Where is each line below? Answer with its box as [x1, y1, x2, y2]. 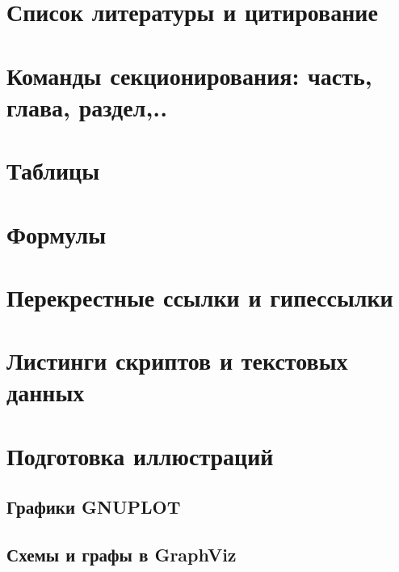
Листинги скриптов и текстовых [6, 344, 348, 377]
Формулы [6, 217, 107, 250]
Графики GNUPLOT [6, 494, 181, 519]
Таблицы [6, 154, 100, 187]
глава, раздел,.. [6, 90, 168, 123]
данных [6, 375, 85, 409]
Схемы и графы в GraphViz [6, 542, 237, 567]
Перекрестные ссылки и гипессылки [6, 280, 393, 313]
